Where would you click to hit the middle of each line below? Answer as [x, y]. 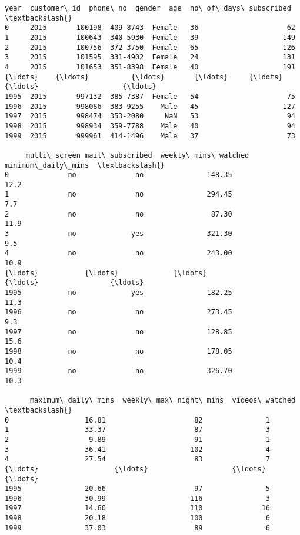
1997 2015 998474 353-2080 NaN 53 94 [150, 116]
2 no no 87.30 [119, 214]
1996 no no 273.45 [119, 312]
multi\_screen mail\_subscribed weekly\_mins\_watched [137, 155]
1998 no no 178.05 [119, 351]
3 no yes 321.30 [119, 234]
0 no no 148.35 [119, 175]
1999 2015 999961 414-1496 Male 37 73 [150, 136]
